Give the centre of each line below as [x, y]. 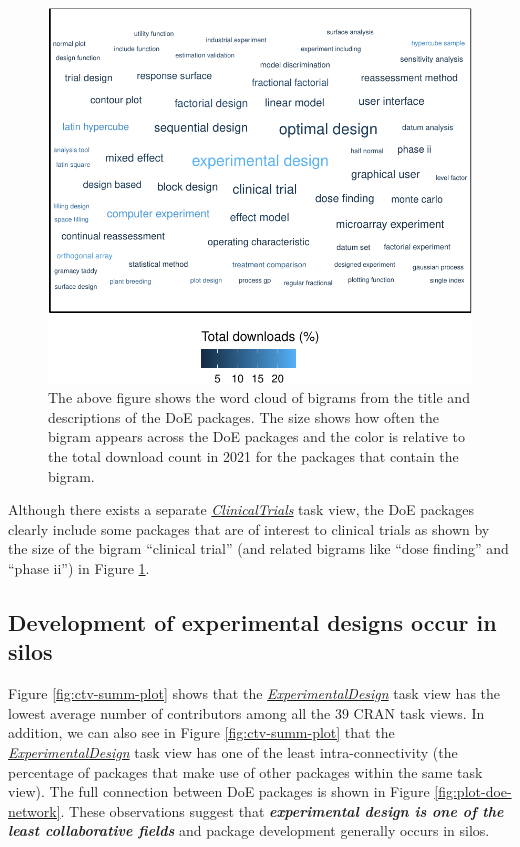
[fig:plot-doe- [473, 791]
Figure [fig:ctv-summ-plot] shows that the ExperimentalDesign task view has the [254, 693]
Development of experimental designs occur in [252, 621]
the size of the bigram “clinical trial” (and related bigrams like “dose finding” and [258, 548]
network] [34, 810]
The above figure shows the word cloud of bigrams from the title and [259, 397]
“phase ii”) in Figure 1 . [79, 568]
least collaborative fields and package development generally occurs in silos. [249, 830]
